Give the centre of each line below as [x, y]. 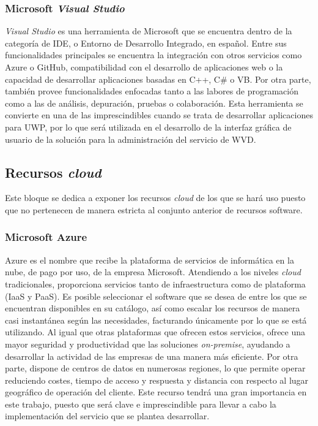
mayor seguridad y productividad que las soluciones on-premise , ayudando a [148, 344]
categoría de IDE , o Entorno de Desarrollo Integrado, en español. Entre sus [146, 43]
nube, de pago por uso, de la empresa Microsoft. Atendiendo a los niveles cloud [153, 272]
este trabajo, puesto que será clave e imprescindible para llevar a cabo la [141, 404]
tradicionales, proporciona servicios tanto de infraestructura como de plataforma [155, 283]
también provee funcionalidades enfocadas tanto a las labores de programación [152, 91]
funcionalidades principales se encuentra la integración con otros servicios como [153, 55]
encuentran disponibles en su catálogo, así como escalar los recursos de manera [153, 308]
